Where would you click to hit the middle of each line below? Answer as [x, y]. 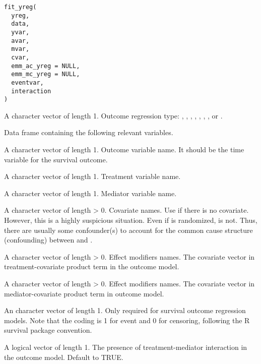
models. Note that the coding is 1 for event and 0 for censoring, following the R [127, 320]
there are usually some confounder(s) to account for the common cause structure [128, 230]
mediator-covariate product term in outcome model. [84, 293]
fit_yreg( [20, 7]
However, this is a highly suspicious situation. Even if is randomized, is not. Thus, [131, 220]
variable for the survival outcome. [56, 159]
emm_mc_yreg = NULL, [46, 74]
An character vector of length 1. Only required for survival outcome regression [125, 310]
